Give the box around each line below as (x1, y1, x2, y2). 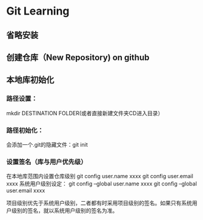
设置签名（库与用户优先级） (6, 158, 87, 166)
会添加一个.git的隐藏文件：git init (6, 141, 88, 148)
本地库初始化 (6, 75, 55, 85)
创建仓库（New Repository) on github (6, 52, 150, 62)
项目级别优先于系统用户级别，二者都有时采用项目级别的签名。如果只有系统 (6, 199, 192, 207)
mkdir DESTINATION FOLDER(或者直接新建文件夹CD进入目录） (6, 109, 164, 116)
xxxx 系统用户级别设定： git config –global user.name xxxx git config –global (6, 180, 197, 187)
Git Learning (6, 4, 70, 18)
